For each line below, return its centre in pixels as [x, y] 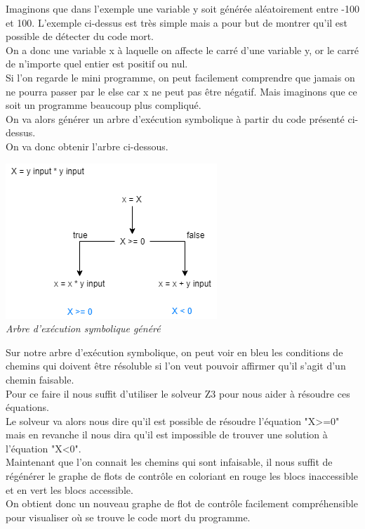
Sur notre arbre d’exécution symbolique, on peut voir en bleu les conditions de [174, 352]
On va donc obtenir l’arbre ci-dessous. [87, 146]
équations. [27, 407]
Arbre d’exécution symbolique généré [83, 328]
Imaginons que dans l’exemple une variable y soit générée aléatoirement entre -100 [182, 8]
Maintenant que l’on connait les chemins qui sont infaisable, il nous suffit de [169, 462]
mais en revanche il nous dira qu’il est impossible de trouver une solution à [167, 435]
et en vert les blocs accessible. [69, 489]
